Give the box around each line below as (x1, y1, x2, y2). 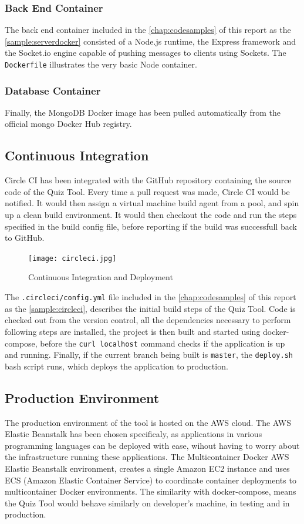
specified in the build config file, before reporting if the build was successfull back (5, 220, 297, 232)
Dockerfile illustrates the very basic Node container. (5, 58, 197, 70)
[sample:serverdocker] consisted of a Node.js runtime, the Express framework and (5, 35, 296, 47)
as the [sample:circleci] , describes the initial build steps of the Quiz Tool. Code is (5, 302, 296, 314)
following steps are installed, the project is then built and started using (5, 325, 261, 337)
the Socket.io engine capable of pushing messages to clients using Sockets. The (5, 46, 286, 59)
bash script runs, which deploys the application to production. (5, 360, 228, 372)
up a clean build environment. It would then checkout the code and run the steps (5, 209, 297, 221)
